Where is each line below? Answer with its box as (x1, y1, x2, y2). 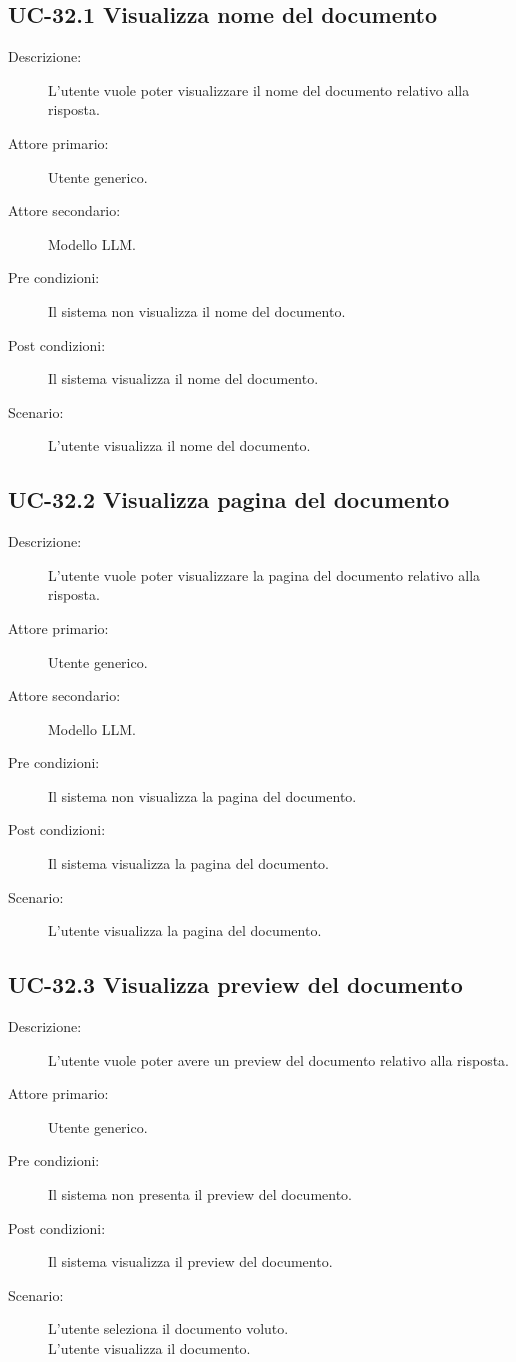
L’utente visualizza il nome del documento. (48, 435, 311, 456)
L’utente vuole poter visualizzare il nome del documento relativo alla (48, 79, 470, 100)
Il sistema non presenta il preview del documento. (48, 1184, 353, 1205)
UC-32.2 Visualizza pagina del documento (8, 484, 450, 515)
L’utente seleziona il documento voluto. (48, 1318, 289, 1339)
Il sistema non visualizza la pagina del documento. (48, 785, 357, 806)
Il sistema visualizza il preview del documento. (48, 1251, 333, 1272)
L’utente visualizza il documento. (48, 1337, 251, 1358)
